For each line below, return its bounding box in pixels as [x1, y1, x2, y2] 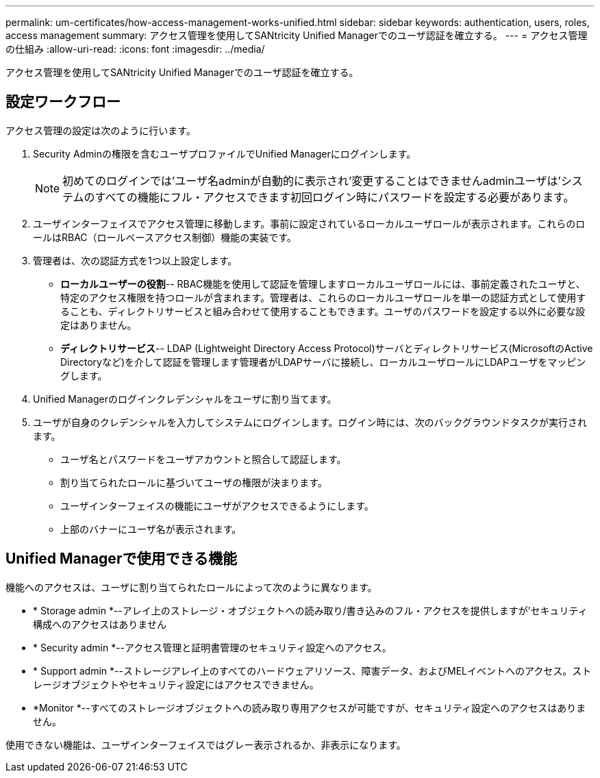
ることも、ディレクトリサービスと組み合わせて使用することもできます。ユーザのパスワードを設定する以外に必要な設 [60, 305, 586, 317]
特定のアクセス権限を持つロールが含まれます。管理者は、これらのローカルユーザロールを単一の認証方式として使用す [60, 291, 586, 303]
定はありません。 [60, 318, 137, 331]
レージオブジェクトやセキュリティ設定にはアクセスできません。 [33, 678, 319, 690]
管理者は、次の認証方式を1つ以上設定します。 [33, 254, 238, 266]
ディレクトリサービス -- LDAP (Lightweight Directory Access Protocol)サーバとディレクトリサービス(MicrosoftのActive [60, 342, 593, 354]
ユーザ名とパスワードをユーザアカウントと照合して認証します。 [60, 453, 347, 465]
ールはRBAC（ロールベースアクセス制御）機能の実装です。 [33, 231, 297, 243]
